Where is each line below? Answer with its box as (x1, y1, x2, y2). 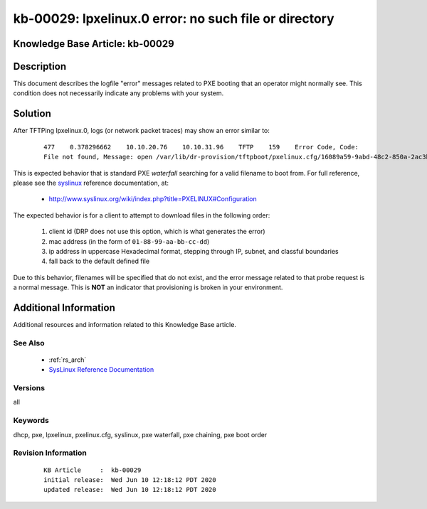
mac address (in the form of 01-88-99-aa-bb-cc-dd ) (48, 237, 210, 245)
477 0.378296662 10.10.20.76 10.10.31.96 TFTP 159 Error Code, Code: (43, 143, 359, 151)
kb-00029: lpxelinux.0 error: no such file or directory (13, 11, 334, 26)
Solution (13, 107, 51, 120)
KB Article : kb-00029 (43, 466, 142, 474)
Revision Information (13, 448, 87, 458)
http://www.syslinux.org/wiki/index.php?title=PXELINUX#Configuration (48, 195, 257, 203)
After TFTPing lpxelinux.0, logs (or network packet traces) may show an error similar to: (13, 127, 270, 135)
